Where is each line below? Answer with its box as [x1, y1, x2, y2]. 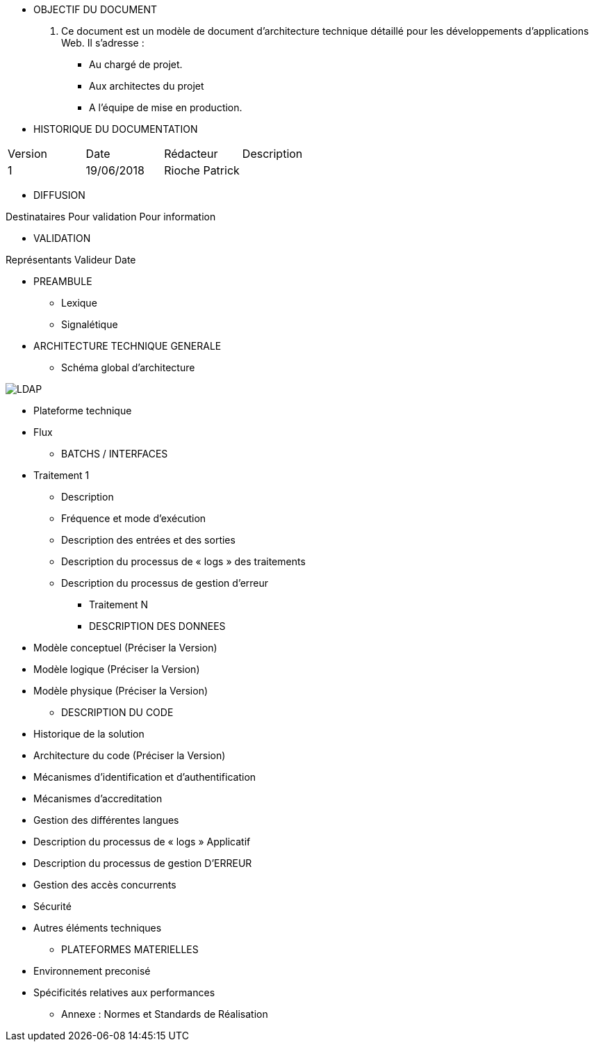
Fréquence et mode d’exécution [61, 512, 206, 524]
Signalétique [61, 318, 118, 330]
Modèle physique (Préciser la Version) [33, 685, 208, 697]
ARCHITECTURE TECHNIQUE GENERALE [33, 340, 222, 352]
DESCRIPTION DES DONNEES [89, 620, 226, 632]
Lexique [61, 297, 97, 309]
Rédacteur [164, 147, 218, 161]
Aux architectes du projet [89, 80, 204, 92]
